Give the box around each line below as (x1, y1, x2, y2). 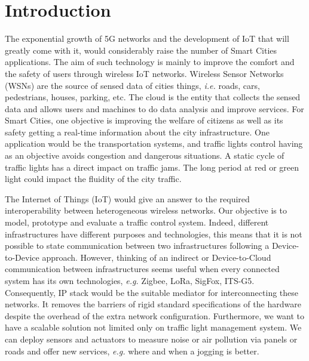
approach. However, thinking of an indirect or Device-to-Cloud (42, 251, 271, 263)
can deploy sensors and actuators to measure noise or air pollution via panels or (5, 332, 298, 345)
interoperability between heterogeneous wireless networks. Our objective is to (5, 204, 287, 217)
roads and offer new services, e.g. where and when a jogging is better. (5, 344, 259, 357)
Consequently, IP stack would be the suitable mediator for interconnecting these (5, 286, 299, 298)
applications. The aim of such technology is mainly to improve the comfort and (5, 55, 295, 68)
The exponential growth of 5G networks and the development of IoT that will (5, 32, 289, 45)
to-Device (5, 251, 39, 263)
